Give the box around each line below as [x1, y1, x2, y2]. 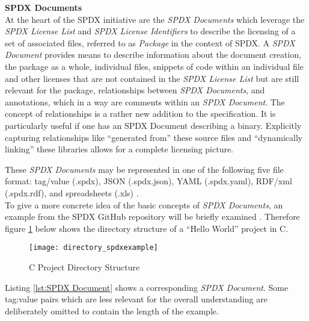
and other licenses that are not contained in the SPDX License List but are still [5, 72, 299, 84]
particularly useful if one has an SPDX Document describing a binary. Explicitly [5, 119, 302, 131]
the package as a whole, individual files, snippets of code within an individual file [5, 60, 304, 72]
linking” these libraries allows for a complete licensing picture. [5, 143, 234, 155]
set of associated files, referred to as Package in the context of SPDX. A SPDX [5, 36, 295, 49]
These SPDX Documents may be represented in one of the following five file [5, 163, 284, 175]
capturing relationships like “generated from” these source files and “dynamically [5, 131, 303, 143]
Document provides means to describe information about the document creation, [5, 48, 302, 61]
